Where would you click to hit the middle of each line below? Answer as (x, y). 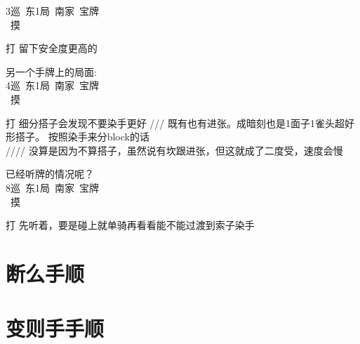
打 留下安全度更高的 (52, 48)
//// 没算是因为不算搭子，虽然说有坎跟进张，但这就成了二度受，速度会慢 (174, 150)
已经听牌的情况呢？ (50, 174)
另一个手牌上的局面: (51, 71)
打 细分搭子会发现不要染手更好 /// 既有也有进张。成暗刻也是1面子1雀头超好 (180, 123)
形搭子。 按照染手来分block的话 (78, 137)
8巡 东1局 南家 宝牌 (52, 187)
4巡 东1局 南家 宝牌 (52, 85)
